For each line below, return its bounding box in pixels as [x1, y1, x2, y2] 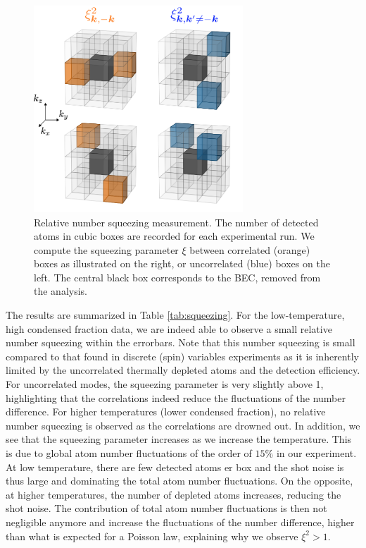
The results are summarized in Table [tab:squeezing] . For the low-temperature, [6, 308, 345, 322]
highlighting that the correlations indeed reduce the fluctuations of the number [6, 390, 346, 405]
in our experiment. [276, 446, 357, 460]
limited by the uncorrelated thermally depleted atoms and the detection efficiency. [6, 363, 360, 377]
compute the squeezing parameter [34, 242, 179, 257]
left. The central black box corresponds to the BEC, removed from [34, 269, 321, 284]
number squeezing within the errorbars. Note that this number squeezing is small [6, 335, 355, 350]
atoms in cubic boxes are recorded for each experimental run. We [34, 229, 315, 243]
